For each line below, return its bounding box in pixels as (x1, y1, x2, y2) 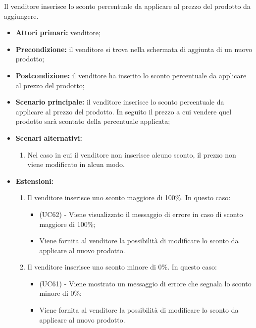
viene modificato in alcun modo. (27, 159, 125, 169)
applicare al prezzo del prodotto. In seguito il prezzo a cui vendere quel (15, 106, 232, 116)
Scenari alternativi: (15, 132, 83, 143)
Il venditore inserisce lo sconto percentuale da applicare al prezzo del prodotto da (4, 1, 251, 11)
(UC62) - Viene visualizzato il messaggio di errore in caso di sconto (39, 209, 243, 219)
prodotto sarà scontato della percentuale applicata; (15, 116, 170, 126)
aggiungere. (4, 10, 39, 21)
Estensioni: (15, 175, 54, 186)
